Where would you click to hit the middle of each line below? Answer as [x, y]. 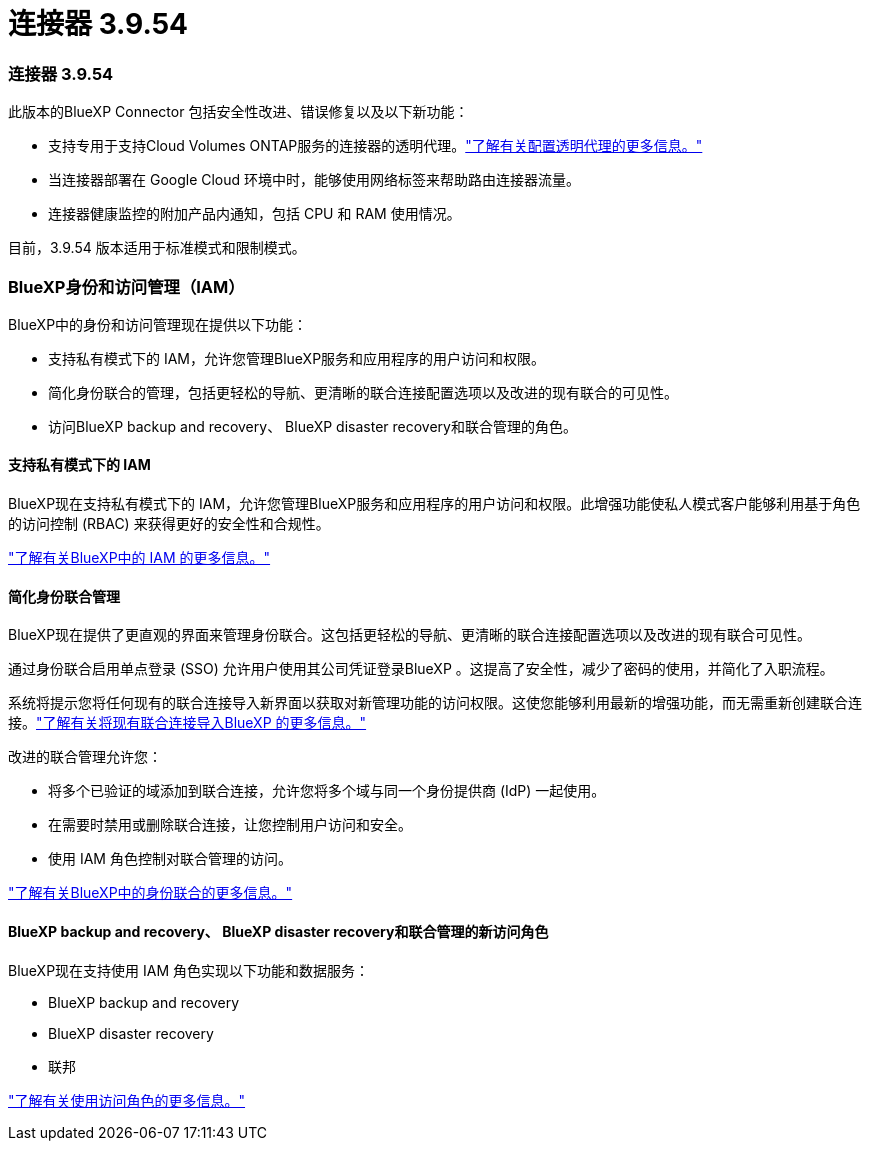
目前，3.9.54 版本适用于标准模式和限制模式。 [157, 248]
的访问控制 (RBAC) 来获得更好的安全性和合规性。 [169, 524]
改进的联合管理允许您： [85, 757]
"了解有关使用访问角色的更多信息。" [127, 1100]
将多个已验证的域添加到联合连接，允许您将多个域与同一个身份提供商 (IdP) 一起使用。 [327, 791]
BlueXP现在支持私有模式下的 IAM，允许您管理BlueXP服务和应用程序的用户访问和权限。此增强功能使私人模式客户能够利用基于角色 [434, 504]
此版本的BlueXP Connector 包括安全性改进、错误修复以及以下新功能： [238, 112]
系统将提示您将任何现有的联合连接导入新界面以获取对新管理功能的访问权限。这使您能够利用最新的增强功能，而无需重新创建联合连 [435, 703]
